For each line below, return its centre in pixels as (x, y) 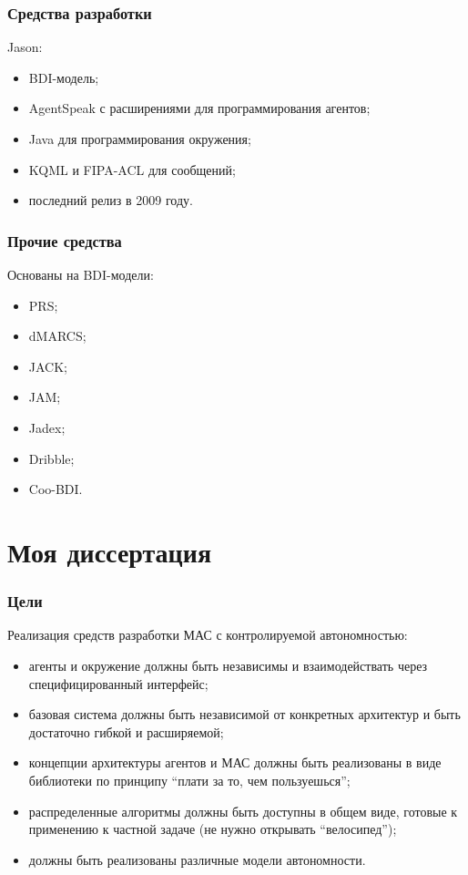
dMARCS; (57, 336)
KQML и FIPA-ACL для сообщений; (132, 169)
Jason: (25, 47)
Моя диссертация (110, 551)
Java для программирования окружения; (140, 139)
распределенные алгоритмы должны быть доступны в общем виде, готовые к (243, 811)
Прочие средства (65, 240)
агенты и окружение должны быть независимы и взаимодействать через (228, 665)
